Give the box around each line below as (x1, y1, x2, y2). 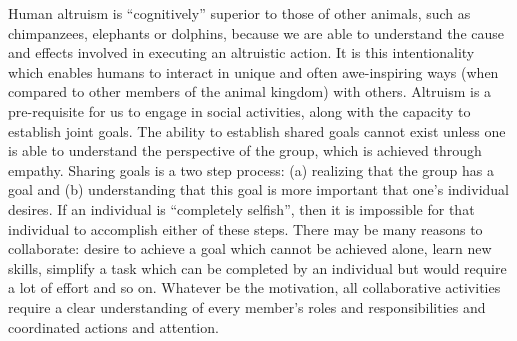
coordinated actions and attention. (8, 316, 219, 337)
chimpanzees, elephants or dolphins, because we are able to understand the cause (8, 22, 504, 43)
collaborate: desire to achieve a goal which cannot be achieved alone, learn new (8, 238, 492, 259)
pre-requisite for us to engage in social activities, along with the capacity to (8, 100, 471, 121)
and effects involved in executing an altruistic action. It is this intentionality (8, 42, 475, 63)
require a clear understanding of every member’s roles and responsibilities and (8, 296, 486, 317)
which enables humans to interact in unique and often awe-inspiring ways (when (8, 61, 499, 82)
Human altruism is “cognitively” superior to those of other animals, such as (8, 3, 471, 23)
